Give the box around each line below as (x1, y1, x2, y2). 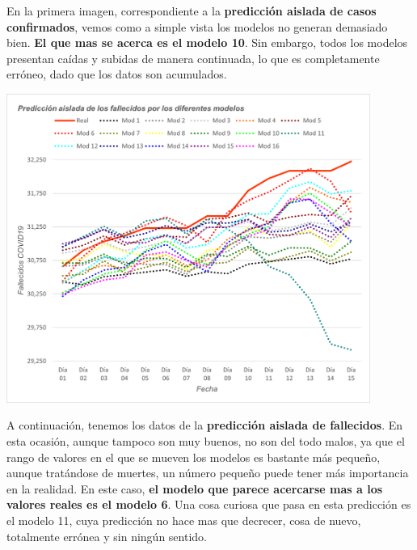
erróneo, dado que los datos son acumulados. (6, 66, 227, 82)
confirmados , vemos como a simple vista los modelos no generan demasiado (6, 18, 388, 35)
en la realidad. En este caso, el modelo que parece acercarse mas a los (6, 480, 383, 497)
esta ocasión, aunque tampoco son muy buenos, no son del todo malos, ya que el (6, 433, 405, 450)
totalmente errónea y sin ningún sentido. (6, 527, 207, 544)
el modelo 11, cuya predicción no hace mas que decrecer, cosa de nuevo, (6, 512, 361, 528)
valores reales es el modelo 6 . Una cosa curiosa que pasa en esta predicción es (6, 496, 411, 513)
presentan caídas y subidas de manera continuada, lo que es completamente (6, 49, 380, 66)
